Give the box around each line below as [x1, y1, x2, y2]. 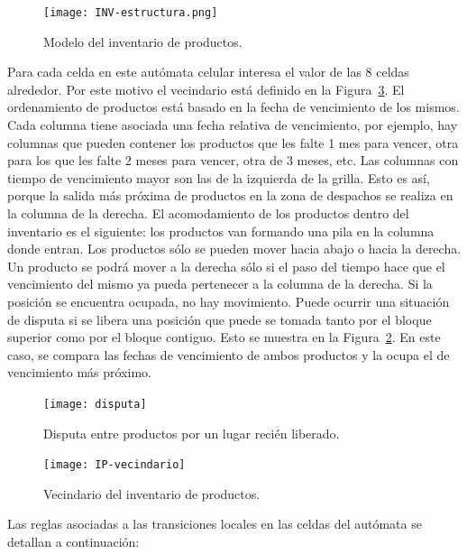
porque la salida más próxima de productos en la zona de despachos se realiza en [7, 186, 453, 205]
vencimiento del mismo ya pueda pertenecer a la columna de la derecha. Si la [7, 274, 433, 293]
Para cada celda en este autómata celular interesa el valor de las [7, 62, 362, 81]
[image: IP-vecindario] [43, 458, 186, 472]
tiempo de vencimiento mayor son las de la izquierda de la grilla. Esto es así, [7, 168, 430, 187]
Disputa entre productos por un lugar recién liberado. [43, 423, 340, 442]
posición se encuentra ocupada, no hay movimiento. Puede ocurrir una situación [7, 291, 450, 310]
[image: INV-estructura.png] [43, 6, 218, 19]
